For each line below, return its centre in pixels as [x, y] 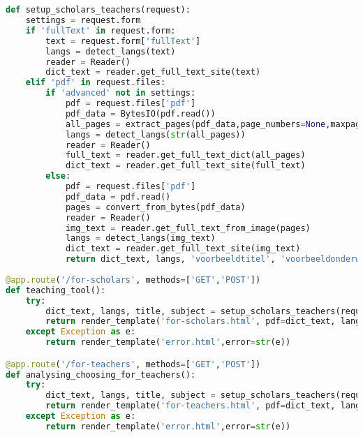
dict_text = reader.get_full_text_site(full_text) [185, 166]
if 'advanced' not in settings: [121, 93]
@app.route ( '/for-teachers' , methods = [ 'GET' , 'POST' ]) [133, 364]
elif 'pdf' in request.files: [96, 83]
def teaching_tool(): [56, 290]
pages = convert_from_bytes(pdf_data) [155, 207]
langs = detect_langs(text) [111, 51]
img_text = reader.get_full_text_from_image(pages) [188, 228]
